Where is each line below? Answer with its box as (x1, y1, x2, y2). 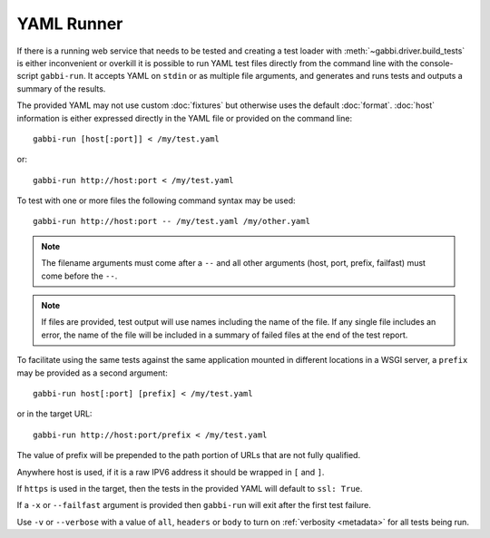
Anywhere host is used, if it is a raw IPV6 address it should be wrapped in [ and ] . (16, 466, 325, 477)
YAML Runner (16, 14, 123, 34)
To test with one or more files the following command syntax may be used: (16, 195, 296, 206)
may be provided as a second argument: (16, 367, 168, 378)
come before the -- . (41, 270, 118, 281)
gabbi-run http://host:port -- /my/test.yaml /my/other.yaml (33, 216, 310, 227)
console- (419, 57, 454, 68)
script (16, 71, 39, 82)
